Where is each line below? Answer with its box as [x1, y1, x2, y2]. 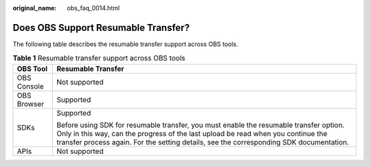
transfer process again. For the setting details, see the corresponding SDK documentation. [56, 137, 350, 147]
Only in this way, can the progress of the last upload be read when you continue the [56, 129, 328, 138]
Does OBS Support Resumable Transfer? [12, 21, 190, 34]
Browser [16, 99, 45, 109]
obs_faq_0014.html [67, 4, 120, 12]
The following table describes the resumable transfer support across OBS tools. [12, 40, 238, 48]
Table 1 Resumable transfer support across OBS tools [12, 54, 185, 63]
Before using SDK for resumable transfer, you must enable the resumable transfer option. [56, 120, 345, 130]
